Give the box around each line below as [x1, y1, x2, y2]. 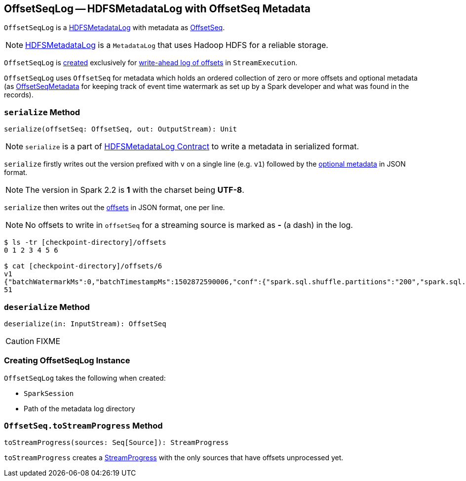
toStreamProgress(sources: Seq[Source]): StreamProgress [4, 438, 229, 447]
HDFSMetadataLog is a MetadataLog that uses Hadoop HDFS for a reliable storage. [25, 40, 328, 50]
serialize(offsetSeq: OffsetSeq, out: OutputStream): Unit [4, 125, 237, 133]
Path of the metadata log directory [24, 404, 135, 413]
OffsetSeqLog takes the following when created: [4, 373, 166, 382]
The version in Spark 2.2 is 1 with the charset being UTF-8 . [25, 185, 244, 195]
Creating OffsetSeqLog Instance [4, 355, 130, 366]
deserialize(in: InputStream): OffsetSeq [4, 319, 166, 328]
